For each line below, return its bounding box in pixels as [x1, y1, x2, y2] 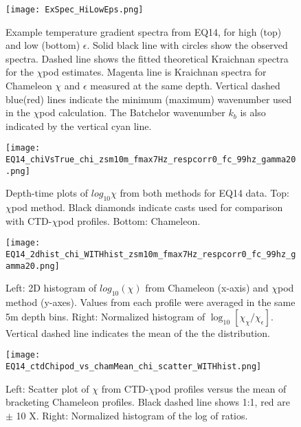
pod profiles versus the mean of [155, 381, 287, 395]
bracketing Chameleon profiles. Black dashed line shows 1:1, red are [5, 395, 291, 409]
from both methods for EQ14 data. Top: [120, 186, 289, 200]
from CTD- [101, 381, 149, 395]
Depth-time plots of [5, 186, 89, 200]
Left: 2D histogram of [5, 281, 97, 295]
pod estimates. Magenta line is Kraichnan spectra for [43, 65, 267, 79]
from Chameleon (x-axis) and [145, 281, 269, 295]
